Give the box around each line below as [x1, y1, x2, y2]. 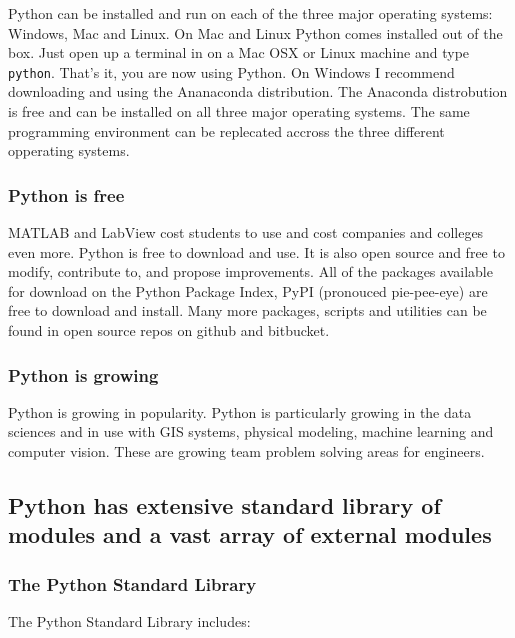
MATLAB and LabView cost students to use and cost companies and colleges [8, 222, 484, 243]
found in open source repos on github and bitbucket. [8, 320, 330, 340]
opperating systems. [8, 140, 130, 161]
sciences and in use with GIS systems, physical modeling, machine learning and [8, 421, 494, 442]
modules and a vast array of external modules [8, 519, 492, 550]
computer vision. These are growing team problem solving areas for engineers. [8, 441, 485, 461]
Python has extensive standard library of [8, 489, 441, 520]
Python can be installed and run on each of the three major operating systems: [8, 3, 493, 23]
